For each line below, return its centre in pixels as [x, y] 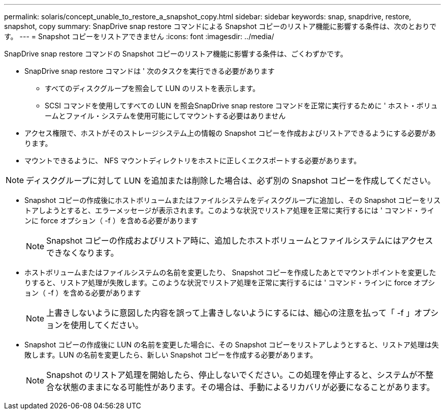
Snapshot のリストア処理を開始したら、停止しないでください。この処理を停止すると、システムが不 [236, 375]
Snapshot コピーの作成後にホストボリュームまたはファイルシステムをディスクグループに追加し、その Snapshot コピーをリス [233, 200]
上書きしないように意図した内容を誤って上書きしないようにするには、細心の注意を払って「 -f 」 [230, 313]
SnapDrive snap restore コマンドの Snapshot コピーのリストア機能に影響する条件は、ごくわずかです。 [176, 54]
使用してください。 [107, 325]
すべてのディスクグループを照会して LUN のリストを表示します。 [152, 88]
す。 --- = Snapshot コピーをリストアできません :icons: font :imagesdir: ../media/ [139, 36]
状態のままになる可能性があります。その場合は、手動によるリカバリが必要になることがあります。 [249, 387]
